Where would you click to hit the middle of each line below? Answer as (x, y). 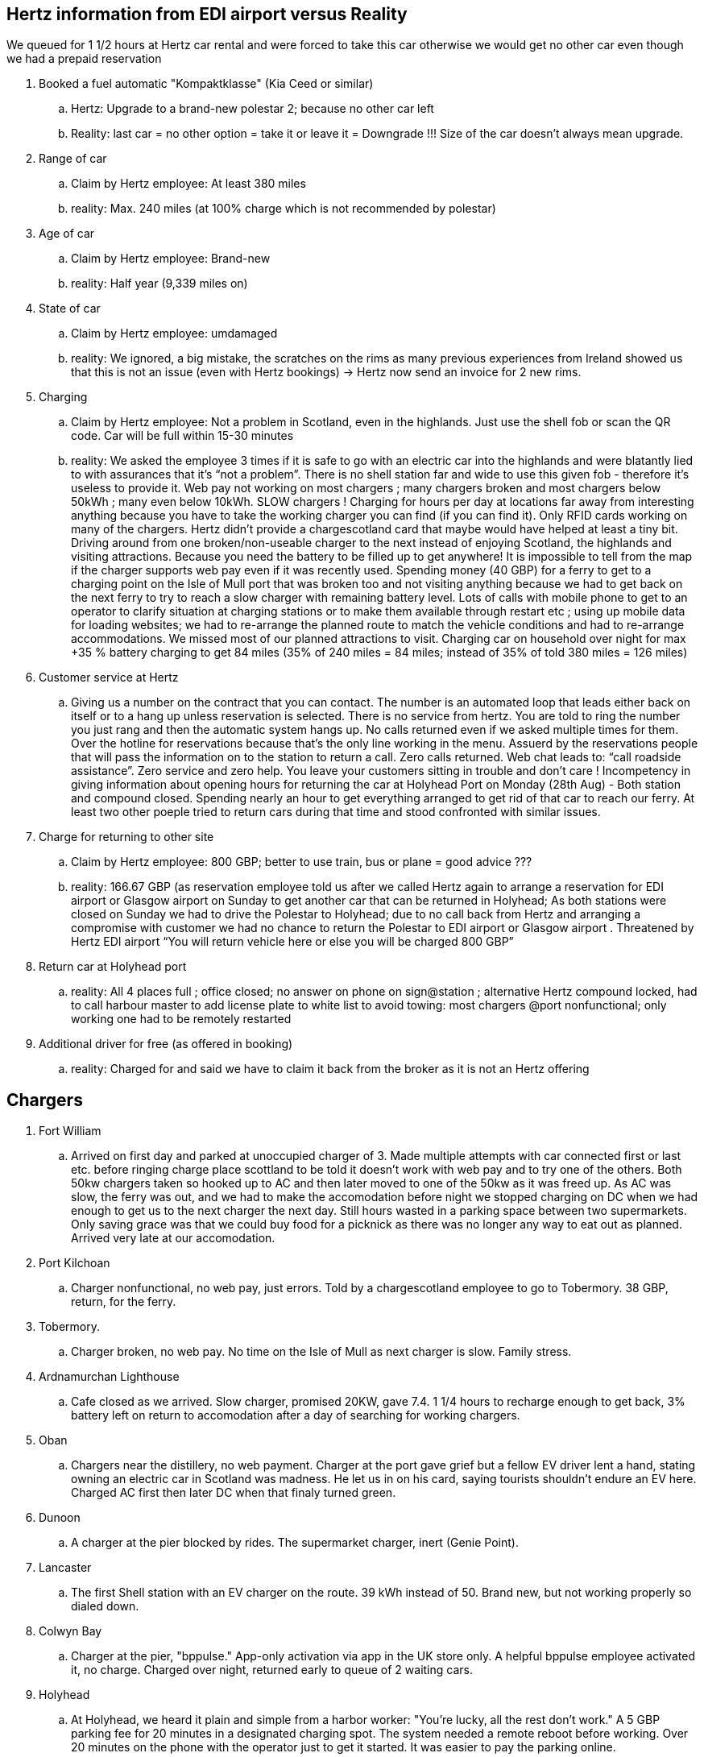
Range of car (73, 159)
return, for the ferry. (124, 1302)
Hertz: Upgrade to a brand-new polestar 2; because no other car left (253, 109)
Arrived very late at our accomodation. (173, 1238)
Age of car (67, 234)
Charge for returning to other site (126, 837)
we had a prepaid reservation (84, 59)
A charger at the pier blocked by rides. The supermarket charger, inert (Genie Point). (295, 1543)
